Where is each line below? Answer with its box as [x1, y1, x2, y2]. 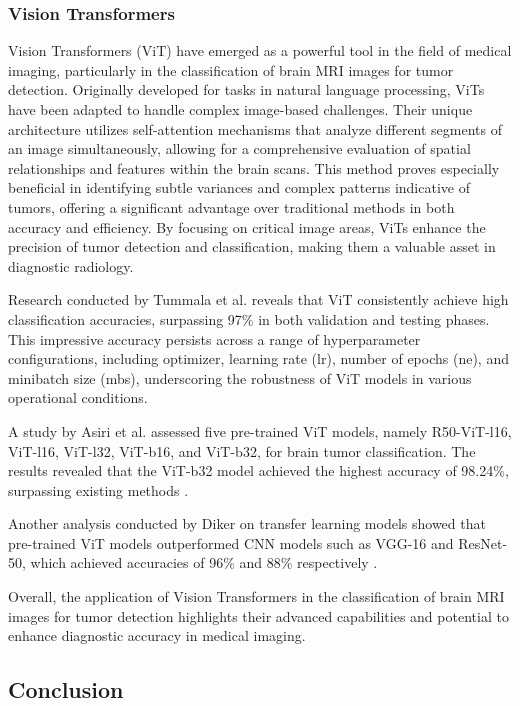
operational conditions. [8, 387, 148, 408]
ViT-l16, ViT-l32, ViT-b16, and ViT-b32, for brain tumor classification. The [8, 440, 476, 461]
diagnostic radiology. [8, 255, 134, 276]
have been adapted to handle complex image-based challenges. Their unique [8, 99, 473, 119]
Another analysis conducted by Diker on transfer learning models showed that [8, 513, 486, 534]
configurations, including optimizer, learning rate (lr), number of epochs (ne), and [8, 348, 509, 369]
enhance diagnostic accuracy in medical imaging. [8, 625, 306, 646]
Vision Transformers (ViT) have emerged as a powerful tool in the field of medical [8, 40, 512, 61]
